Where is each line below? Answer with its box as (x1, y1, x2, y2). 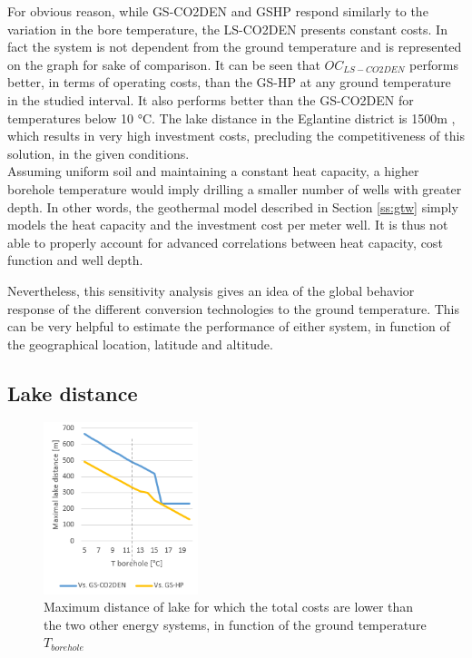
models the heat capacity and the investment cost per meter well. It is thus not (7, 215, 448, 234)
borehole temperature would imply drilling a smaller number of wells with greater (7, 179, 462, 198)
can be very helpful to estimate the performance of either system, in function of (7, 317, 450, 336)
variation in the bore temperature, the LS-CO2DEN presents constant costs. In (7, 19, 447, 38)
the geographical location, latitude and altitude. (7, 334, 273, 353)
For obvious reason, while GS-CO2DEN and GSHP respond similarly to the (7, 2, 428, 20)
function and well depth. (7, 250, 143, 270)
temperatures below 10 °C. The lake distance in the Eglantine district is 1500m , (7, 108, 456, 127)
